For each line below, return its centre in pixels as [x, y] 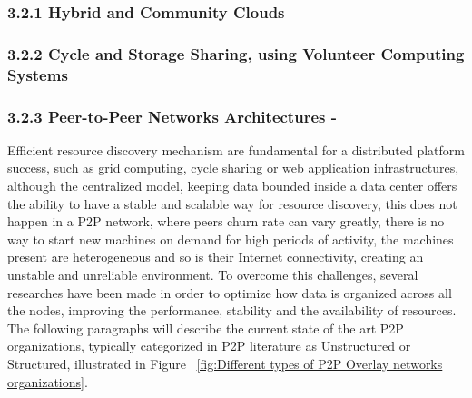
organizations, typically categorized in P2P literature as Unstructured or [209, 346]
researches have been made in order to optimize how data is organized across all [230, 292]
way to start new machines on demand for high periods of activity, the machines [231, 239]
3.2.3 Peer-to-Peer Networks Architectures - [172, 116]
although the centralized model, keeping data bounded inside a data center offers [232, 186]
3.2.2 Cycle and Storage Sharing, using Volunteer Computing [236, 53]
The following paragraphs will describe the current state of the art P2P [206, 328]
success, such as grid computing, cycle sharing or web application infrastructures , [233, 168]
